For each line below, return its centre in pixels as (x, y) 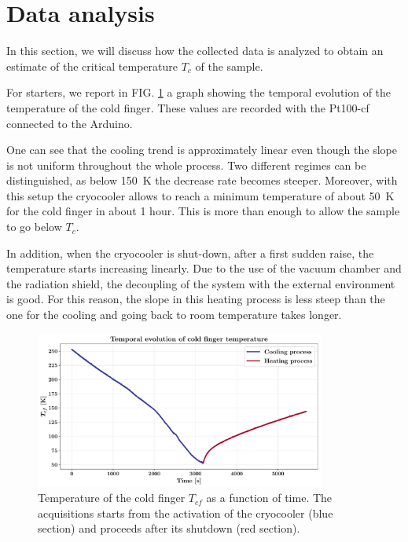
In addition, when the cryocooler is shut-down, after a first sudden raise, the (190, 253)
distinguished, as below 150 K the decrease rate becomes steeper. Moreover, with (202, 180)
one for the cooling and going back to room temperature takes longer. (174, 315)
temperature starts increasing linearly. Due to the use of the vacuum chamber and (204, 268)
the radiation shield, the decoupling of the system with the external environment (201, 283)
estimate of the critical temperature (92, 66)
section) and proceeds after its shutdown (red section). (169, 528)
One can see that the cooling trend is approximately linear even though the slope (202, 150)
